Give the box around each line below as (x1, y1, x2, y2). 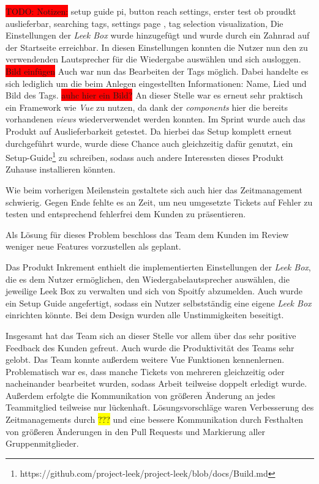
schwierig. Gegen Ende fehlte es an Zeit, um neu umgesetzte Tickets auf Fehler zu (6, 195, 313, 208)
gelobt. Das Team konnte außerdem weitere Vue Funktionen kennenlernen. (6, 353, 285, 366)
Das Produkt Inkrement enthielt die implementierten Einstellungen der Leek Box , (6, 260, 311, 273)
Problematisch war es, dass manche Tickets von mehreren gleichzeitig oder (6, 365, 285, 378)
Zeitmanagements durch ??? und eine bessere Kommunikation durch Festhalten (6, 413, 303, 426)
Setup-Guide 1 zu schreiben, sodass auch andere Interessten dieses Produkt (6, 149, 284, 163)
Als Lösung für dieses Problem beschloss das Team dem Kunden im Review (6, 228, 289, 240)
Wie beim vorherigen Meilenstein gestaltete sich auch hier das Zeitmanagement (6, 183, 302, 196)
